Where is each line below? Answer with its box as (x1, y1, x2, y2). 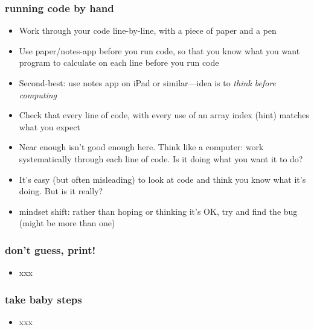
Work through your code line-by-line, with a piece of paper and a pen (19, 24, 277, 37)
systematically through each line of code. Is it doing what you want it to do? (19, 152, 303, 165)
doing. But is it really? (19, 185, 103, 197)
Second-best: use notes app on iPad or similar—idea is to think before (19, 77, 277, 89)
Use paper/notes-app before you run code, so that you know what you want (19, 44, 300, 57)
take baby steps (5, 291, 82, 306)
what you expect (19, 120, 80, 133)
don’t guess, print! (5, 242, 96, 257)
